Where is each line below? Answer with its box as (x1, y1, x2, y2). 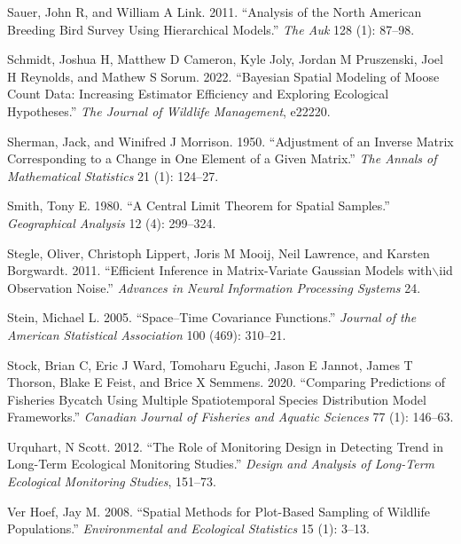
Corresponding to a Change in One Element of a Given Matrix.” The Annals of (7, 149, 437, 168)
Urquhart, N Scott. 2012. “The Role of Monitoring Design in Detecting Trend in (7, 437, 444, 455)
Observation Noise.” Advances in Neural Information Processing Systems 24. (7, 278, 421, 296)
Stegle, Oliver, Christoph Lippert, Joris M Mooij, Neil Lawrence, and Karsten (7, 243, 430, 262)
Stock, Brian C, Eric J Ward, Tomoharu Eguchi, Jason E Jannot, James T (7, 355, 413, 374)
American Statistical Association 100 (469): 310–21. (7, 325, 286, 343)
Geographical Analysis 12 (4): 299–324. (7, 213, 216, 232)
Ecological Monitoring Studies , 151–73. (7, 472, 216, 491)
